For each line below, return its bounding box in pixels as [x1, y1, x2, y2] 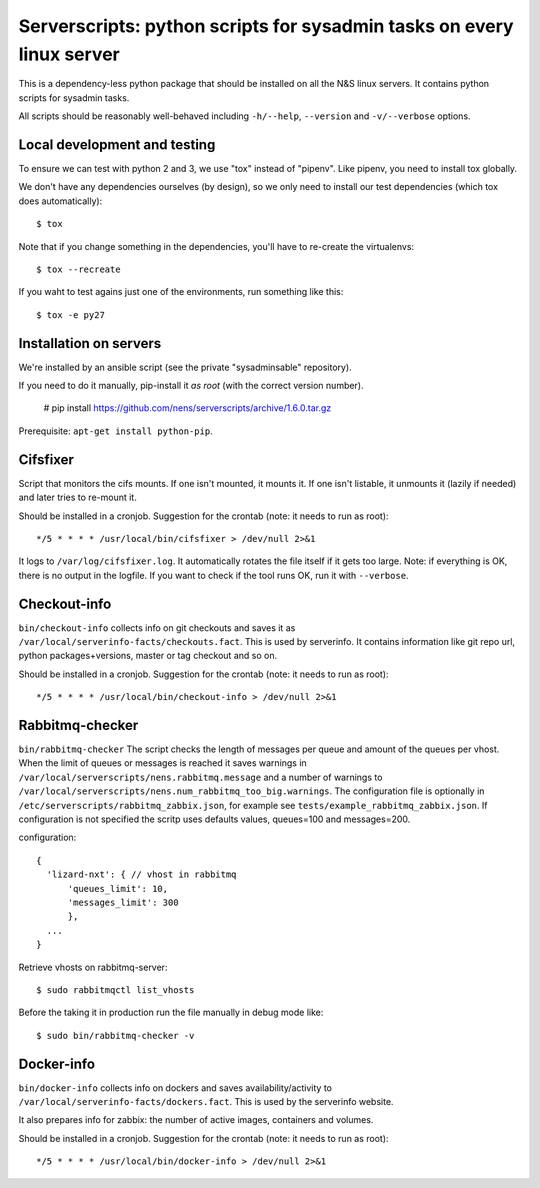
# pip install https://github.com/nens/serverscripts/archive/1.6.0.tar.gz [43, 402, 332, 414]
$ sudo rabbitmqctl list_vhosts [36, 984, 195, 995]
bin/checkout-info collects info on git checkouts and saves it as [18, 621, 296, 634]
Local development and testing [18, 136, 216, 153]
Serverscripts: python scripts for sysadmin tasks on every [18, 15, 514, 37]
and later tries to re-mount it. [18, 491, 137, 504]
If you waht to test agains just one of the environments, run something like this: [18, 286, 344, 298]
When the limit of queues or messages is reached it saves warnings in [18, 757, 307, 769]
